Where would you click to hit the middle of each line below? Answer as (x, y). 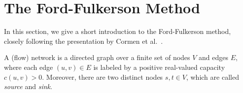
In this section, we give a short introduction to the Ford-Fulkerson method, (118, 31)
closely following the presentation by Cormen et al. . (84, 41)
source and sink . (28, 86)
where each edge (29, 67)
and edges (214, 57)
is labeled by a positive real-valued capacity (159, 67)
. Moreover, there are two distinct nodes (103, 77)
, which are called (212, 77)
